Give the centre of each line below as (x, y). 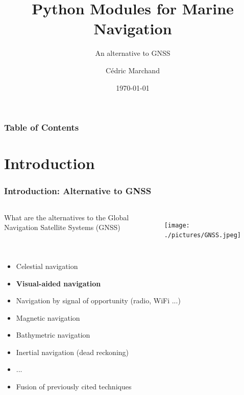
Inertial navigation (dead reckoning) (72, 352)
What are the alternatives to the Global (67, 217)
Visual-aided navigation (58, 283)
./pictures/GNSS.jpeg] (203, 235)
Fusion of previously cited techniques (74, 387)
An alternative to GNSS (133, 53)
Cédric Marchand (133, 70)
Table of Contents (42, 127)
